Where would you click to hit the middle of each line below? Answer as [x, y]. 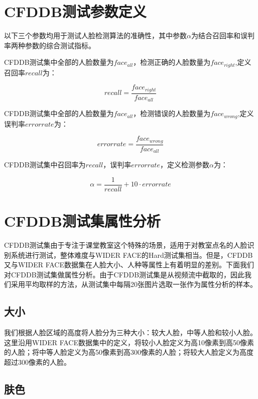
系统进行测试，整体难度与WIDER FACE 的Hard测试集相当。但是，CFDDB [132, 255]
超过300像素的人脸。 [37, 362]
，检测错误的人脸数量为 [172, 113]
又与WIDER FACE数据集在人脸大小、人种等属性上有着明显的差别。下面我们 [129, 265]
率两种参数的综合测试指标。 [50, 45]
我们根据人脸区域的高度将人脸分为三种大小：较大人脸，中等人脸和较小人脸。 [131, 332]
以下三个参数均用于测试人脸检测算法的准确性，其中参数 [95, 35]
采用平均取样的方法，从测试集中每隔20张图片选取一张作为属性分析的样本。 [134, 284]
